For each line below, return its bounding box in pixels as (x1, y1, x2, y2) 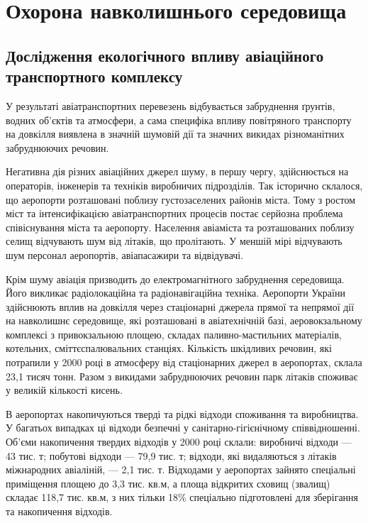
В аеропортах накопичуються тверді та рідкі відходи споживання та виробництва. (6, 406, 359, 421)
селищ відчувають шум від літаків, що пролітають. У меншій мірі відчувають (6, 233, 342, 248)
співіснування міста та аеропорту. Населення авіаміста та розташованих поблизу (6, 219, 355, 234)
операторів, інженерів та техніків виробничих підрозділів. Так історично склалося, (6, 177, 363, 192)
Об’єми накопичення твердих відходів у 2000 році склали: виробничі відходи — (6, 434, 352, 449)
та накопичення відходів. (6, 504, 113, 518)
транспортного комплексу (6, 65, 183, 87)
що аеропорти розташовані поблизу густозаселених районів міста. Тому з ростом (6, 192, 356, 207)
